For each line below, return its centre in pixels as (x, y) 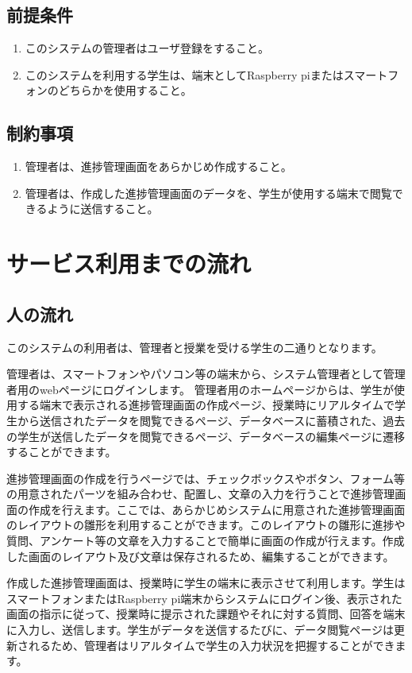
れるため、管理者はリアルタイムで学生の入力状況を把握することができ (212, 645)
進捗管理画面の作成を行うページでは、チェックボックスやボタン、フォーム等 (206, 478)
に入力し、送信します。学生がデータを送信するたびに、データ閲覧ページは (200, 630)
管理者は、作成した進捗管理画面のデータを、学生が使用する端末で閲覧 (208, 193)
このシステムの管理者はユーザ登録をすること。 (147, 48)
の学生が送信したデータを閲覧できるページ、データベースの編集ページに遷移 (206, 436)
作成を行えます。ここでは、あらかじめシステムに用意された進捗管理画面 (217, 509)
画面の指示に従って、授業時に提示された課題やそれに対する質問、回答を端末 (206, 614)
